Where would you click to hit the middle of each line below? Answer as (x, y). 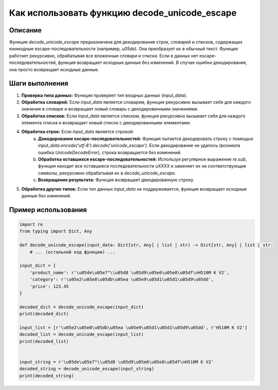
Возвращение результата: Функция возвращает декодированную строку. (116, 180)
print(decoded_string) (47, 376)
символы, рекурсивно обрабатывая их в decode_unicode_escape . (107, 173)
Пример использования (48, 209)
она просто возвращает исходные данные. (54, 69)
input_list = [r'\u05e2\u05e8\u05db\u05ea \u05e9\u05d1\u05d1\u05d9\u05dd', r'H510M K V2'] (133, 327)
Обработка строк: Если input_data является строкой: (78, 132)
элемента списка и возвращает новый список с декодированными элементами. (106, 123)
